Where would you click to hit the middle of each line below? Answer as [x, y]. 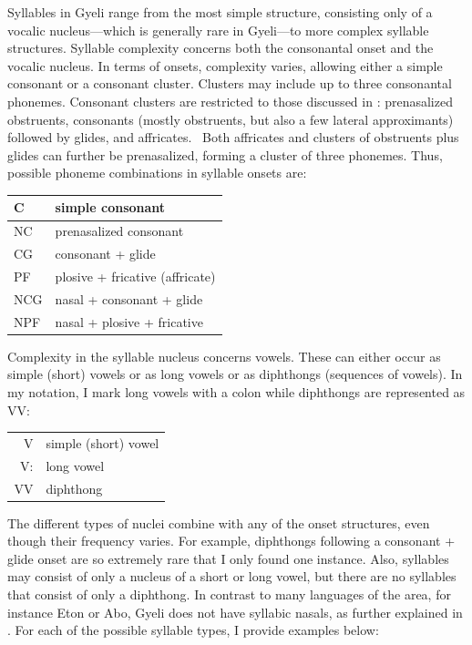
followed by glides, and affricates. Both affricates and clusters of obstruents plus [233, 137]
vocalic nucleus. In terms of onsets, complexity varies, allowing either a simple [225, 65]
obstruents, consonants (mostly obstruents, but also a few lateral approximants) [231, 119]
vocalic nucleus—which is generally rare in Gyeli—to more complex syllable [218, 30]
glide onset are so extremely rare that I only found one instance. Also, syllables [228, 558]
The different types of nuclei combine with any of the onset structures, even [219, 522]
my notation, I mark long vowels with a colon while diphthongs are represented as [236, 391]
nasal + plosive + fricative [129, 321]
